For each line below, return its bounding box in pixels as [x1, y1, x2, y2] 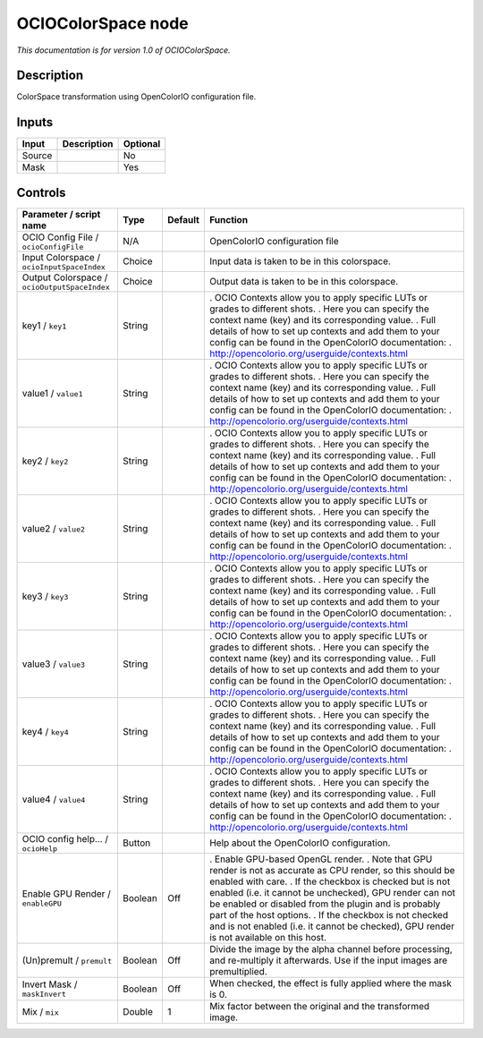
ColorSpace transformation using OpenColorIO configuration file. [16, 91, 257, 102]
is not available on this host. [208, 931, 326, 943]
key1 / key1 [21, 319, 67, 331]
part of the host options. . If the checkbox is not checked [208, 908, 449, 921]
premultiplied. [208, 965, 267, 977]
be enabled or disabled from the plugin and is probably [208, 898, 441, 910]
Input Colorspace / [21, 251, 101, 263]
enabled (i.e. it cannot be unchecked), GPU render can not [208, 886, 456, 898]
